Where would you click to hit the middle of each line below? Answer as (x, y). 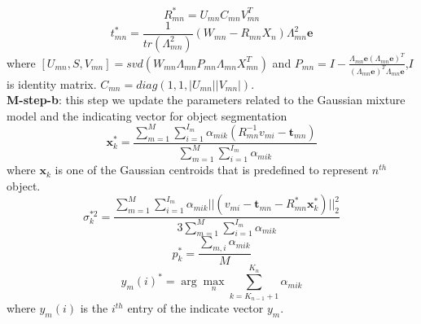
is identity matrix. (52, 83)
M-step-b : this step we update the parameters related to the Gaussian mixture (206, 100)
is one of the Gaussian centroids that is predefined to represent (212, 170)
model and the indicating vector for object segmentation (147, 115)
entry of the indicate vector (195, 308)
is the (94, 308)
